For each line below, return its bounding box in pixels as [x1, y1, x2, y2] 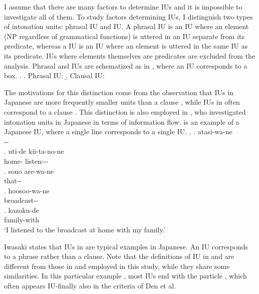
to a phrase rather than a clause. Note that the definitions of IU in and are [4, 251, 234, 261]
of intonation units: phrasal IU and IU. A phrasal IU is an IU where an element [4, 21, 249, 32]
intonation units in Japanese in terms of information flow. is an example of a [4, 116, 239, 127]
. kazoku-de [4, 204, 39, 215]
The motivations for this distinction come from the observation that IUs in [4, 87, 233, 97]
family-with [4, 214, 40, 225]
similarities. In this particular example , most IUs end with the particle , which [4, 270, 247, 281]
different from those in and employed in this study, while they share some [4, 260, 230, 271]
